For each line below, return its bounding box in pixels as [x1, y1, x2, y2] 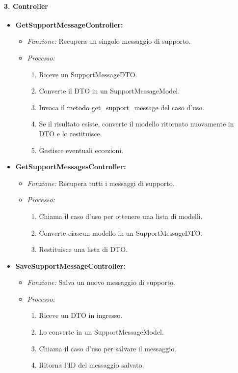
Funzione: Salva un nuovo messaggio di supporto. [27, 277, 175, 287]
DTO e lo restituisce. [39, 128, 102, 138]
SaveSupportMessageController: [15, 260, 126, 271]
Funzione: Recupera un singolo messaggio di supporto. [27, 36, 191, 46]
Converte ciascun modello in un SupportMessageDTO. [39, 227, 203, 238]
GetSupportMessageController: [15, 19, 123, 30]
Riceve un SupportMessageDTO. [39, 69, 137, 79]
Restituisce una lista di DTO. [39, 244, 128, 254]
